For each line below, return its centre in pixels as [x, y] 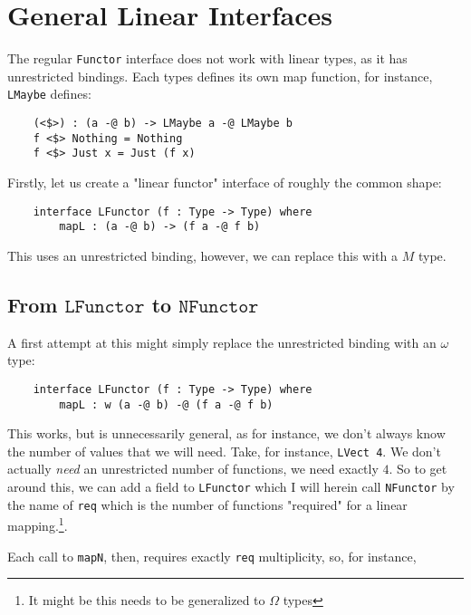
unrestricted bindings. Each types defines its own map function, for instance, [220, 76]
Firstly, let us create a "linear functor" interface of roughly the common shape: [225, 182]
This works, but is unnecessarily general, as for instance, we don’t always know [226, 433]
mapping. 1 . [38, 524]
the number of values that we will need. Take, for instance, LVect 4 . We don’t [224, 451]
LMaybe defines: [49, 94]
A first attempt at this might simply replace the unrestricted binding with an [222, 342]
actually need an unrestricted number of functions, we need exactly [193, 469]
